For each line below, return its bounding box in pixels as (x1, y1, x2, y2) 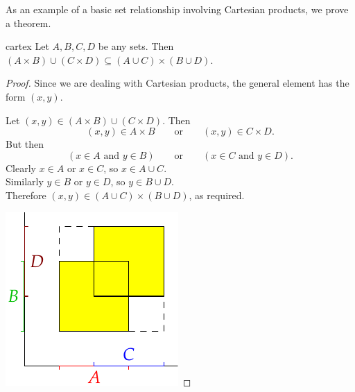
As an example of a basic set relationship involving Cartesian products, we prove (6, 2, 349, 16)
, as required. (189, 187, 245, 202)
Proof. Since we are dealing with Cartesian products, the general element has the (6, 76, 349, 90)
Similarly (6, 174, 44, 189)
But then (6, 137, 44, 151)
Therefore (6, 187, 46, 202)
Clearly (6, 160, 36, 175)
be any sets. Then (98, 39, 174, 53)
